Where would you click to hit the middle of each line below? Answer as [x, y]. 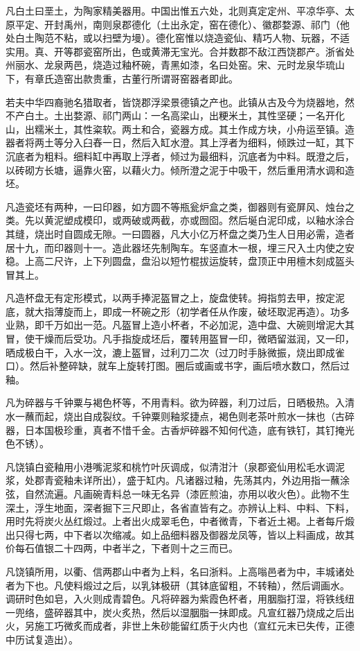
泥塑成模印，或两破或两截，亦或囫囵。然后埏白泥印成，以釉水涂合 [204, 220]
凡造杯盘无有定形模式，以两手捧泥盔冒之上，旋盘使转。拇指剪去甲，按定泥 [175, 298]
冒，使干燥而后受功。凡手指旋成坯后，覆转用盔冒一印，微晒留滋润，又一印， [180, 339]
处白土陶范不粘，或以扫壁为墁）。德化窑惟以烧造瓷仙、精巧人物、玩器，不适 [178, 38]
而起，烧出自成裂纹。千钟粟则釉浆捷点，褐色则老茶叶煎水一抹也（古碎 [194, 416]
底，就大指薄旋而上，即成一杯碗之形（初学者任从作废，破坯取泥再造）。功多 [178, 311]
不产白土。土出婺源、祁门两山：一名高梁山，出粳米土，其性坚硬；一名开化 [175, 115]
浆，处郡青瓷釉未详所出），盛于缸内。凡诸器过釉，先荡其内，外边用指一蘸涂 [178, 480]
